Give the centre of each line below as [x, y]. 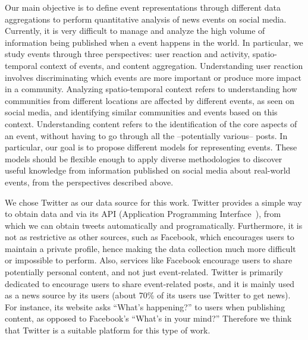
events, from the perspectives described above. [89, 182]
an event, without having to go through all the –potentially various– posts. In [146, 135]
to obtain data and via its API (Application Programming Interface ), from [143, 214]
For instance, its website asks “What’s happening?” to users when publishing [145, 306]
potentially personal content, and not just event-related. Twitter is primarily [144, 272]
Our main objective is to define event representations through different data [143, 7]
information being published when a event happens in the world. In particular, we [154, 42]
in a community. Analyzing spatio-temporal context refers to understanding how [151, 89]
